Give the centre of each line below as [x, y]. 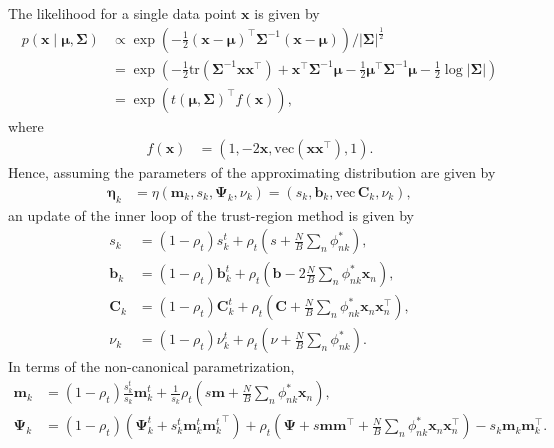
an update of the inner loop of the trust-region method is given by [211, 214]
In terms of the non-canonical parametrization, [151, 366]
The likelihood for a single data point [122, 13]
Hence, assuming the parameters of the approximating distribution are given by [252, 172]
